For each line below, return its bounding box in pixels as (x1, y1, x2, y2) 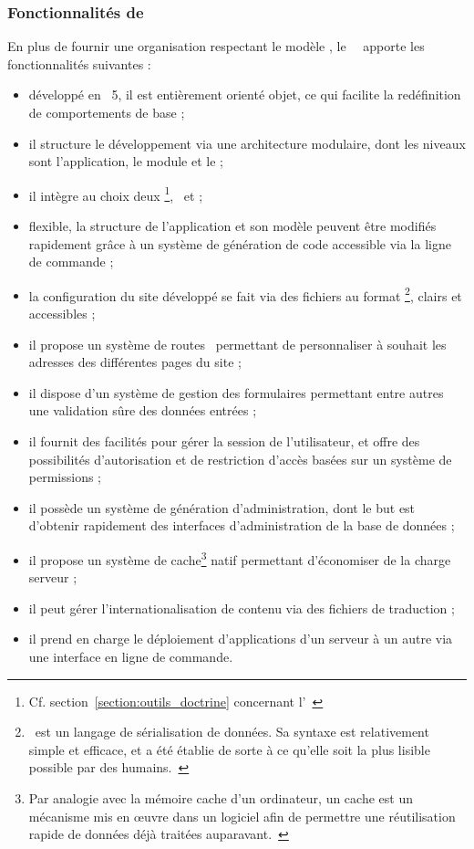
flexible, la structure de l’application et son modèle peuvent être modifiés (28, 216, 437, 236)
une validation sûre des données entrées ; (28, 401, 257, 420)
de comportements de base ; (28, 103, 185, 121)
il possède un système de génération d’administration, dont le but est (28, 498, 416, 517)
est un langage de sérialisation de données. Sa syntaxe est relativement (35, 722, 429, 741)
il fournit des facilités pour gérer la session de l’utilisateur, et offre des (28, 432, 420, 451)
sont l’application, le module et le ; (28, 152, 223, 171)
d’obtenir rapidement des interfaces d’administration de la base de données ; (28, 516, 455, 535)
